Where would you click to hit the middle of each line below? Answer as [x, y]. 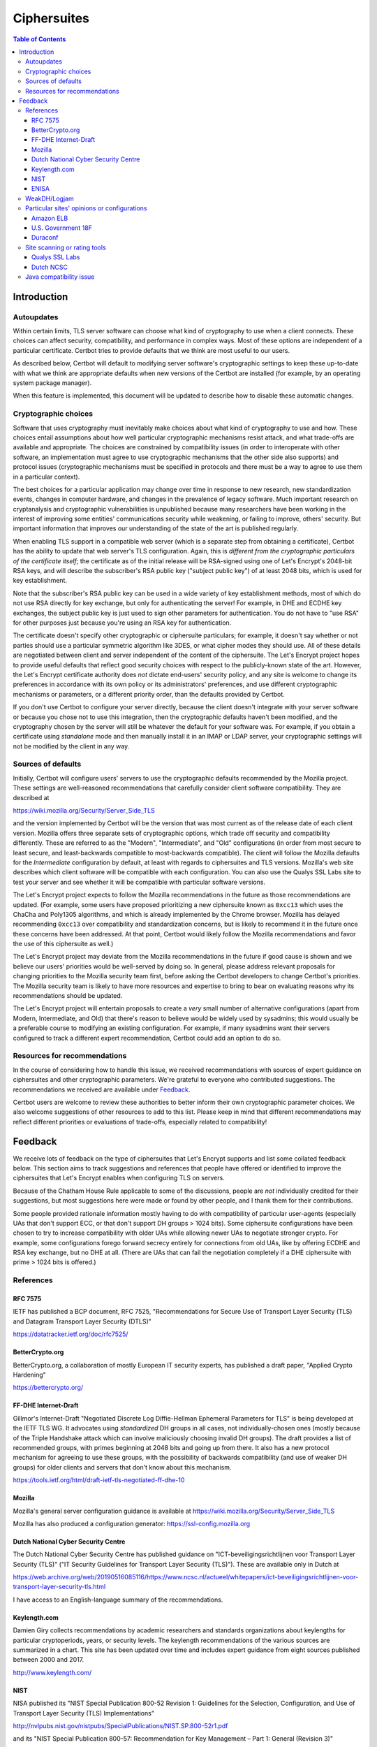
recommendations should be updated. [68, 996]
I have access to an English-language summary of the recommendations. [118, 1600]
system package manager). [52, 383]
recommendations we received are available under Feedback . [102, 1089]
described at [31, 797]
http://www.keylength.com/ [52, 1672]
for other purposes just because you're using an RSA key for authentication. [122, 623]
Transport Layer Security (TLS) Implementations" [84, 1713]
